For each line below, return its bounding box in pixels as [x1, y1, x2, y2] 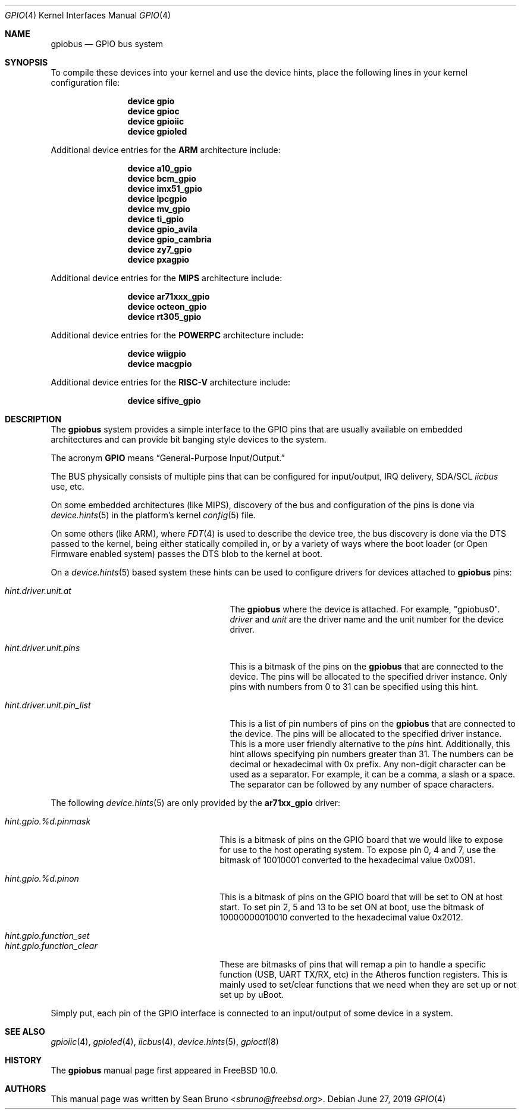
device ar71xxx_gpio [127, 291, 210, 301]
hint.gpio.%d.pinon [5, 873, 79, 883]
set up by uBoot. [219, 989, 284, 1000]
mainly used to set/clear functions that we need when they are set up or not [219, 979, 516, 989]
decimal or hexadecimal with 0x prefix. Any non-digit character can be [230, 759, 506, 769]
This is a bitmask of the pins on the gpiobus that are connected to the [230, 661, 503, 671]
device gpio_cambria [127, 234, 212, 244]
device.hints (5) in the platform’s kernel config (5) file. [51, 510, 256, 520]
